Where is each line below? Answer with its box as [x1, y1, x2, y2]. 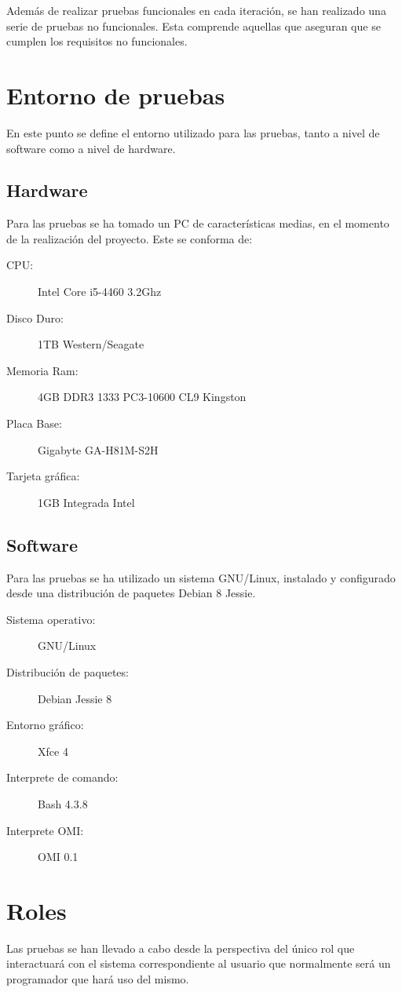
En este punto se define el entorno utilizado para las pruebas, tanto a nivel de [6, 124, 380, 140]
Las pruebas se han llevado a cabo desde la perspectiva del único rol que [6, 939, 355, 956]
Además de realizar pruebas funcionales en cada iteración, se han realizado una [6, 2, 386, 18]
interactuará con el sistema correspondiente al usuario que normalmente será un [6, 955, 391, 972]
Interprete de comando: [6, 769, 119, 786]
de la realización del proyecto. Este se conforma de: [6, 230, 253, 246]
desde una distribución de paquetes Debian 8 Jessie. [6, 585, 256, 601]
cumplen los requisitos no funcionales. [6, 33, 188, 49]
